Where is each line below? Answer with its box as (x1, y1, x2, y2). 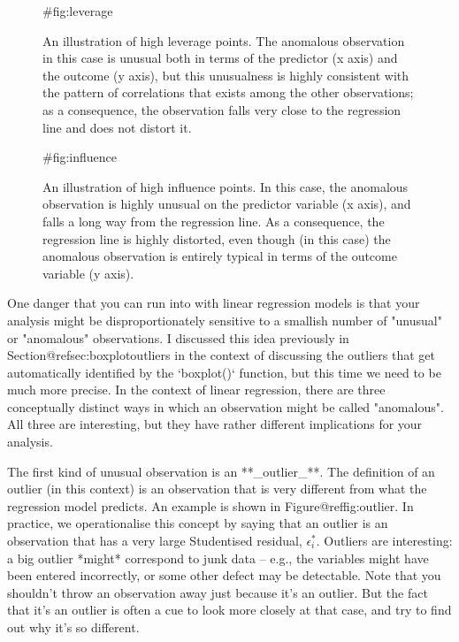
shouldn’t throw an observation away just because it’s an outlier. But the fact (7, 583, 428, 601)
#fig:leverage (42, 2, 113, 19)
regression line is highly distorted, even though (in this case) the (42, 229, 391, 248)
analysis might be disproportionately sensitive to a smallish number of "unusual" (7, 310, 442, 329)
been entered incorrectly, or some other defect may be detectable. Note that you (7, 566, 441, 585)
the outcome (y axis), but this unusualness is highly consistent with (42, 65, 409, 84)
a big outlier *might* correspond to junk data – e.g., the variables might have (7, 548, 429, 567)
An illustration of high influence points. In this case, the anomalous (42, 177, 409, 195)
